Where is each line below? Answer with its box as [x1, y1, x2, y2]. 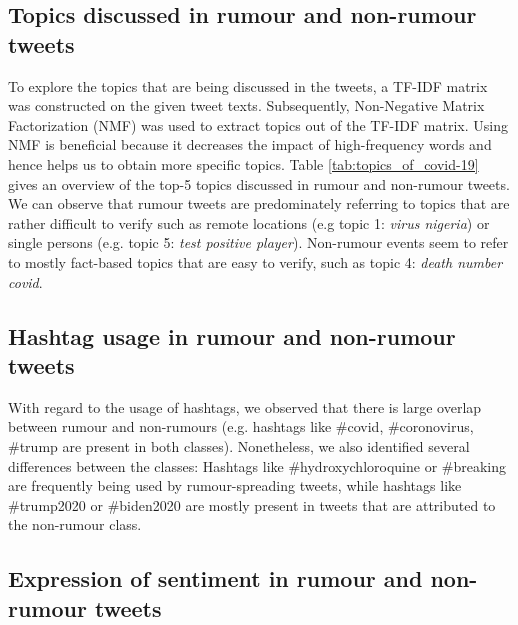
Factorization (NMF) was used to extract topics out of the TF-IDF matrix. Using [8, 114, 508, 135]
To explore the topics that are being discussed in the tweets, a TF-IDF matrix [8, 75, 488, 96]
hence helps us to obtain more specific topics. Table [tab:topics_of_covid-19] [8, 153, 479, 174]
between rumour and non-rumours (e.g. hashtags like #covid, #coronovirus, [8, 416, 474, 437]
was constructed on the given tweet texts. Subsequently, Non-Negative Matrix [8, 95, 485, 116]
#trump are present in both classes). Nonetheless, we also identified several [8, 435, 470, 456]
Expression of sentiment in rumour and [8, 563, 423, 594]
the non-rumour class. [8, 514, 142, 535]
